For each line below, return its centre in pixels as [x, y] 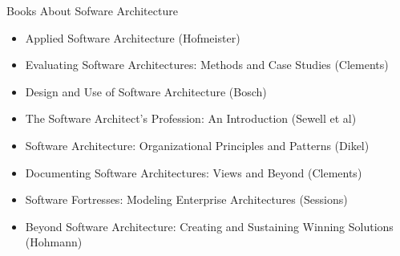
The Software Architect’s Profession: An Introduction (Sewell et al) [191, 118]
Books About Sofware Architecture [92, 10]
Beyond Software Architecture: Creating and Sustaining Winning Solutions [209, 226]
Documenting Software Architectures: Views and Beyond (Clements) [194, 172]
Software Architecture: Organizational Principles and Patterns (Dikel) [197, 145]
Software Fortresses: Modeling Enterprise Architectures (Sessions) [186, 199]
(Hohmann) [54, 242]
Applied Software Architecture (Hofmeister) [133, 37]
